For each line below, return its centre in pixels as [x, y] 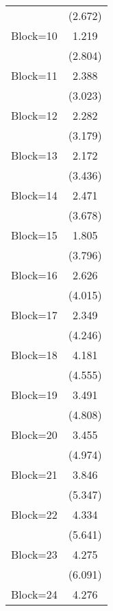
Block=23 [34, 554]
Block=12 [34, 115]
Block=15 [34, 235]
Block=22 [34, 514]
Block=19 [34, 395]
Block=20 [34, 435]
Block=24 [34, 594]
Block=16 [34, 275]
